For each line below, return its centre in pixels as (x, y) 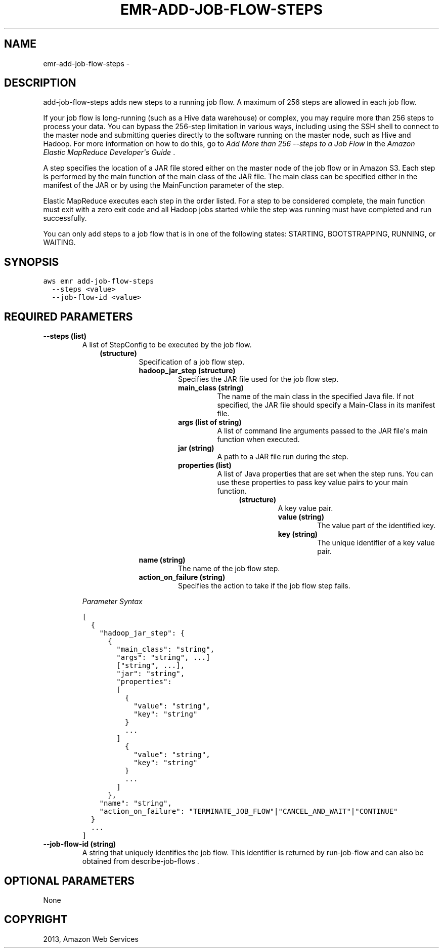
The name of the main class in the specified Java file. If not (316, 396)
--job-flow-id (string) (80, 844)
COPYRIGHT (36, 920)
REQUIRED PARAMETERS (69, 316)
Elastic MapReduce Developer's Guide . (109, 152)
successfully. (65, 218)
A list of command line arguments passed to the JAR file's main (322, 431)
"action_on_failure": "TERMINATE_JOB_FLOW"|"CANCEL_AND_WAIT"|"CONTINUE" (249, 811)
